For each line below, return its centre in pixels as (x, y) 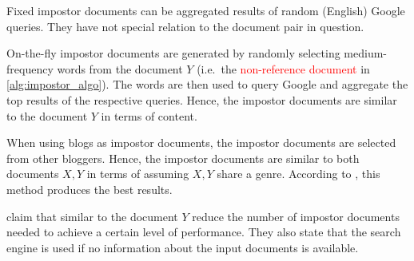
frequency (30, 68)
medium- (365, 53)
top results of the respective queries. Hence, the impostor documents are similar (202, 99)
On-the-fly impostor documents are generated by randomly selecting (173, 53)
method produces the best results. (90, 189)
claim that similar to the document (92, 216)
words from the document (120, 68)
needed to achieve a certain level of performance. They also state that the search (204, 232)
